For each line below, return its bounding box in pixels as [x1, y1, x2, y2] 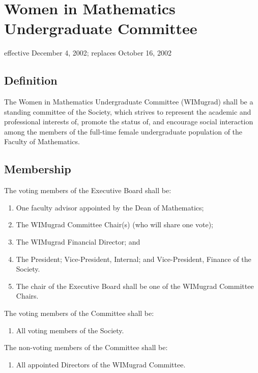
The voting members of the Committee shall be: [4, 308, 154, 318]
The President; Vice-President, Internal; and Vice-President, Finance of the [16, 253, 251, 264]
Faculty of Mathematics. [4, 136, 80, 147]
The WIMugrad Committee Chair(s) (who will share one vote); [16, 219, 213, 230]
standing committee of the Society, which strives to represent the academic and [4, 106, 251, 117]
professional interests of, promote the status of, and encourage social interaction [4, 116, 253, 127]
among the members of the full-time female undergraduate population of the [4, 126, 243, 137]
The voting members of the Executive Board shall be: [4, 185, 171, 196]
